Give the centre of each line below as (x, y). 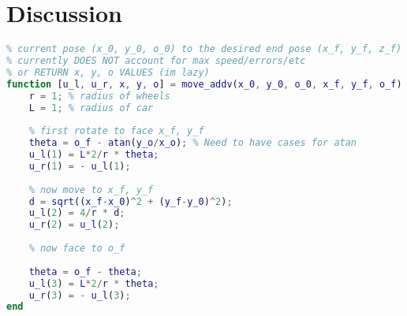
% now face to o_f (77, 248)
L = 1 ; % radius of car (91, 108)
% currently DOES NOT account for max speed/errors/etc (156, 61)
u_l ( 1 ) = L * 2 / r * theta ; (94, 154)
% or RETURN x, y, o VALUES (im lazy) (108, 72)
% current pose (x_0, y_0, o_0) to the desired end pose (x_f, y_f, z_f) (204, 49)
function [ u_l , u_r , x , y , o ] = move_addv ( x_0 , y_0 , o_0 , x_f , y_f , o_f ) (204, 84)
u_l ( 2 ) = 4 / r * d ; (77, 213)
